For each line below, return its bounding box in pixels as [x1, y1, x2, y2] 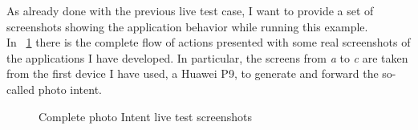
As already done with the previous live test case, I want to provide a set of [6, 2, 374, 18]
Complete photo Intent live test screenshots [39, 108, 252, 124]
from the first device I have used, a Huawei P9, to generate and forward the [6, 65, 379, 82]
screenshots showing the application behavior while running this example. [6, 18, 368, 35]
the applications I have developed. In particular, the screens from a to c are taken [6, 49, 408, 66]
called [6, 80, 34, 97]
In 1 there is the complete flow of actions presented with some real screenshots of [6, 34, 411, 51]
